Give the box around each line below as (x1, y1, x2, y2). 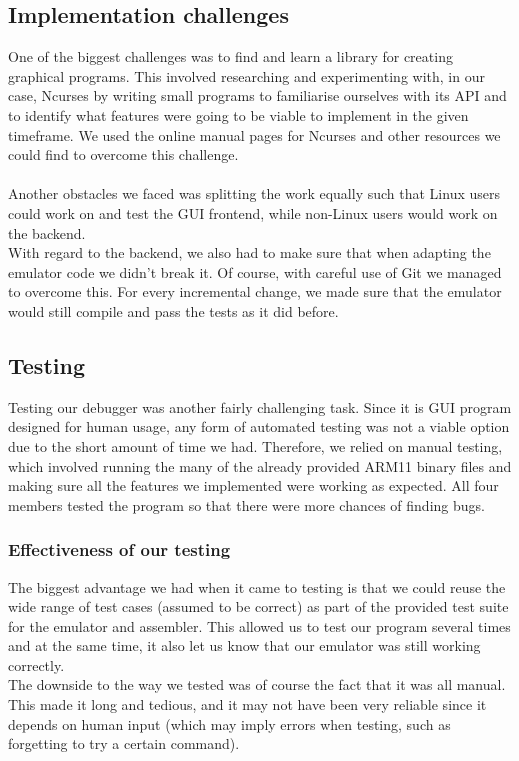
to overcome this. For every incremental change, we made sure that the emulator (8, 281, 502, 302)
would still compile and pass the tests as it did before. (8, 300, 339, 321)
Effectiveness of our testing (8, 537, 231, 562)
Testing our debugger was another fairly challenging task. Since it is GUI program (8, 396, 512, 417)
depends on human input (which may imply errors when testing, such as (8, 713, 451, 734)
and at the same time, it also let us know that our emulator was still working (8, 635, 481, 656)
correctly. (8, 654, 65, 675)
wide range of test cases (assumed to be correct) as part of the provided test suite (8, 596, 509, 617)
